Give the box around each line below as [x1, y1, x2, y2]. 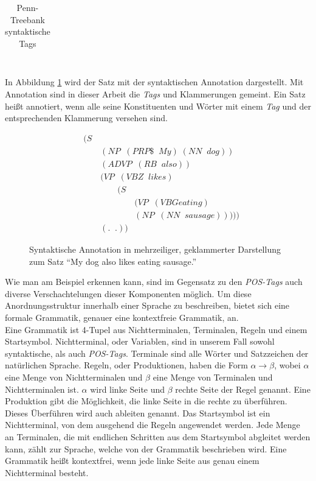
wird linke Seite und [90, 382, 165, 395]
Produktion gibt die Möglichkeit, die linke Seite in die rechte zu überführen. [5, 395, 287, 407]
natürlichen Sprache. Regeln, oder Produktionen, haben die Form [5, 359, 248, 371]
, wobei [274, 359, 301, 371]
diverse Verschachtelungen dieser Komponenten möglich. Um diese [5, 287, 252, 300]
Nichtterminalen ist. [5, 382, 79, 395]
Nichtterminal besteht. [5, 466, 89, 479]
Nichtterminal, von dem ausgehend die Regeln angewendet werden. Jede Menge [5, 418, 300, 431]
